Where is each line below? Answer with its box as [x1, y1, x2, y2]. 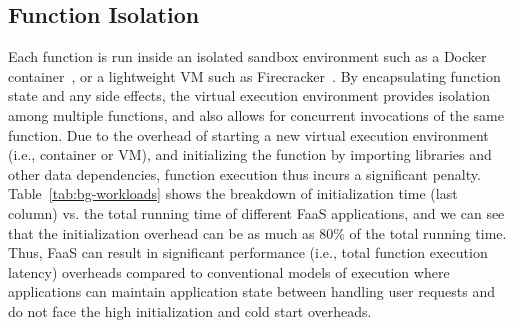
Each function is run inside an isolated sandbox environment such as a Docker [8, 46, 487, 67]
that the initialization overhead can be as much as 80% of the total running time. [8, 222, 507, 243]
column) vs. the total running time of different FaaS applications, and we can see [8, 202, 505, 223]
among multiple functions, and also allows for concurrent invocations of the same [8, 104, 504, 125]
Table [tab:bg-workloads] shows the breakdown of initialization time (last [8, 183, 458, 204]
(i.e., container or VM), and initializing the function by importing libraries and [8, 144, 492, 165]
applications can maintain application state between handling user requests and [8, 281, 495, 302]
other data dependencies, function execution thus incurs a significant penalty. [8, 163, 481, 184]
